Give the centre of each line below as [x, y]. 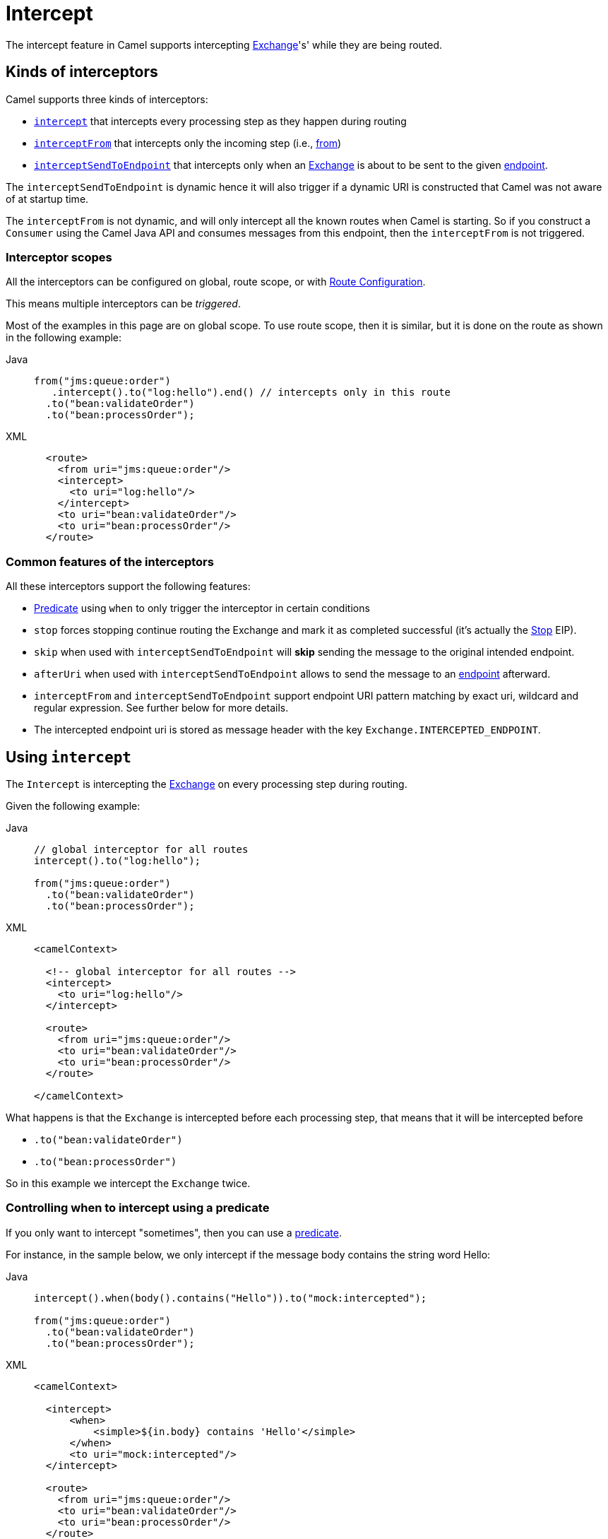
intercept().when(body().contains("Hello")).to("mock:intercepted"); [231, 1298]
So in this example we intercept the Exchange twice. [128, 1183]
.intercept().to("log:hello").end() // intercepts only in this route [251, 393]
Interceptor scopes [59, 257]
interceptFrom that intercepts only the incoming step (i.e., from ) [188, 143]
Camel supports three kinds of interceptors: [107, 99]
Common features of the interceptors [110, 561]
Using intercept [68, 757]
